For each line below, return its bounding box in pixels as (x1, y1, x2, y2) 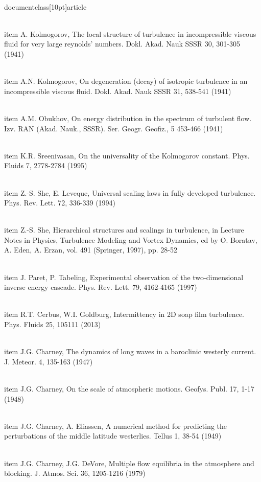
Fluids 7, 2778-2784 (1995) (4, 160, 87, 171)
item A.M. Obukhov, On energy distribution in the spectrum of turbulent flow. (4, 112, 252, 123)
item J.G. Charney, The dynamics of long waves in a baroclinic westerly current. (4, 346, 256, 357)
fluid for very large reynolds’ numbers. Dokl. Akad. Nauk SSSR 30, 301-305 (4, 38, 241, 49)
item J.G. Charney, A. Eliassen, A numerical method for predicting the (4, 420, 227, 431)
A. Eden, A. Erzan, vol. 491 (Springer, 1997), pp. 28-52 (4, 244, 177, 255)
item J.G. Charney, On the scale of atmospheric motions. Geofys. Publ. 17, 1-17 (4, 383, 254, 394)
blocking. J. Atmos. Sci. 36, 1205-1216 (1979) (4, 468, 146, 478)
